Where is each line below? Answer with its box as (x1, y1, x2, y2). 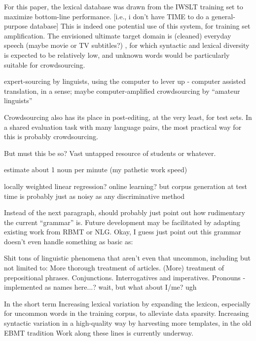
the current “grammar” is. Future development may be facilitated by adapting (4, 217, 240, 227)
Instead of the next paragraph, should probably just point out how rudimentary (4, 207, 245, 218)
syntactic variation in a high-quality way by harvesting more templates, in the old (4, 318, 252, 328)
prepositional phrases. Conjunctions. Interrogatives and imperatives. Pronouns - (4, 272, 246, 282)
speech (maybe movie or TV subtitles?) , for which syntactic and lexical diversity (4, 40, 250, 50)
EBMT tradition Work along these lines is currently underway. (4, 327, 193, 338)
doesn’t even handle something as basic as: (4, 236, 133, 246)
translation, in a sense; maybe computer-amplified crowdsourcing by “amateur (4, 85, 240, 96)
